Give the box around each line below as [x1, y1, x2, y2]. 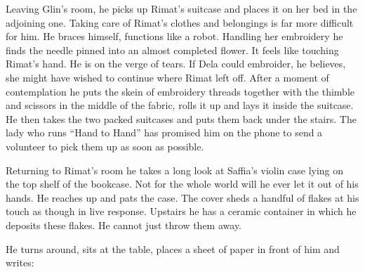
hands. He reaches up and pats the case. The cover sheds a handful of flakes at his [6, 190, 359, 205]
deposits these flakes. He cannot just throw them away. [6, 217, 241, 232]
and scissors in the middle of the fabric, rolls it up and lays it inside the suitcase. [6, 98, 354, 112]
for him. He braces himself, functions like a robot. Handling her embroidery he [6, 29, 343, 44]
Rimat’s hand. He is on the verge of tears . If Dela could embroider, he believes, [6, 56, 346, 71]
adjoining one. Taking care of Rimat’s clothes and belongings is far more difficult [6, 15, 354, 30]
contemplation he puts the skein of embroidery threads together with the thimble [6, 84, 354, 98]
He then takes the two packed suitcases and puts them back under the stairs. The [6, 111, 357, 126]
